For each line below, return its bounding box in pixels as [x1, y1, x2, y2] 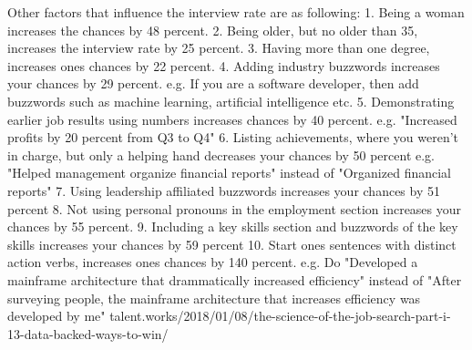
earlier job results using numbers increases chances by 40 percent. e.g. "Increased [7, 109, 457, 129]
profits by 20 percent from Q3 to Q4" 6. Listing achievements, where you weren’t [7, 128, 459, 147]
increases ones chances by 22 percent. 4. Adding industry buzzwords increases [7, 56, 440, 75]
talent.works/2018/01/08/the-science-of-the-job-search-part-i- [109, 306, 451, 325]
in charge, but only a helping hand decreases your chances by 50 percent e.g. [7, 145, 435, 164]
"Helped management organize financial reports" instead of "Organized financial [7, 163, 451, 182]
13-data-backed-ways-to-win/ [7, 324, 169, 343]
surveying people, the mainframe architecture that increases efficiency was [7, 288, 421, 307]
